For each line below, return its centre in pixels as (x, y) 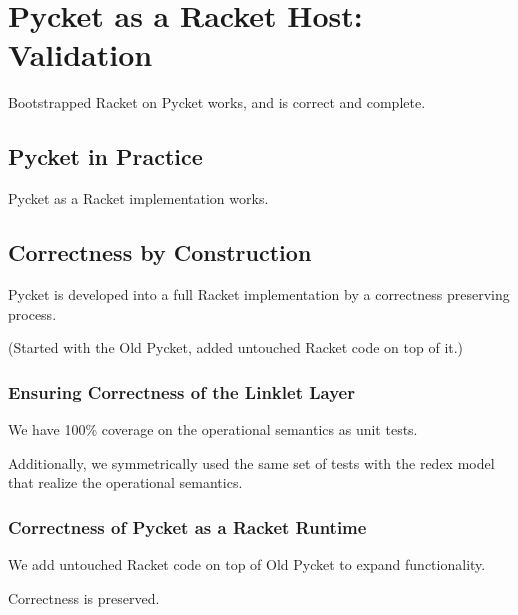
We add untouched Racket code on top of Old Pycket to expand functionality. (247, 563)
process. (32, 313)
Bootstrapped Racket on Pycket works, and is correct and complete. (217, 102)
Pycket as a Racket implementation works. (138, 198)
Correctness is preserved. (84, 597)
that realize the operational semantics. (125, 482)
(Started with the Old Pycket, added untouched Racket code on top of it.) (236, 347)
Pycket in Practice (105, 156)
